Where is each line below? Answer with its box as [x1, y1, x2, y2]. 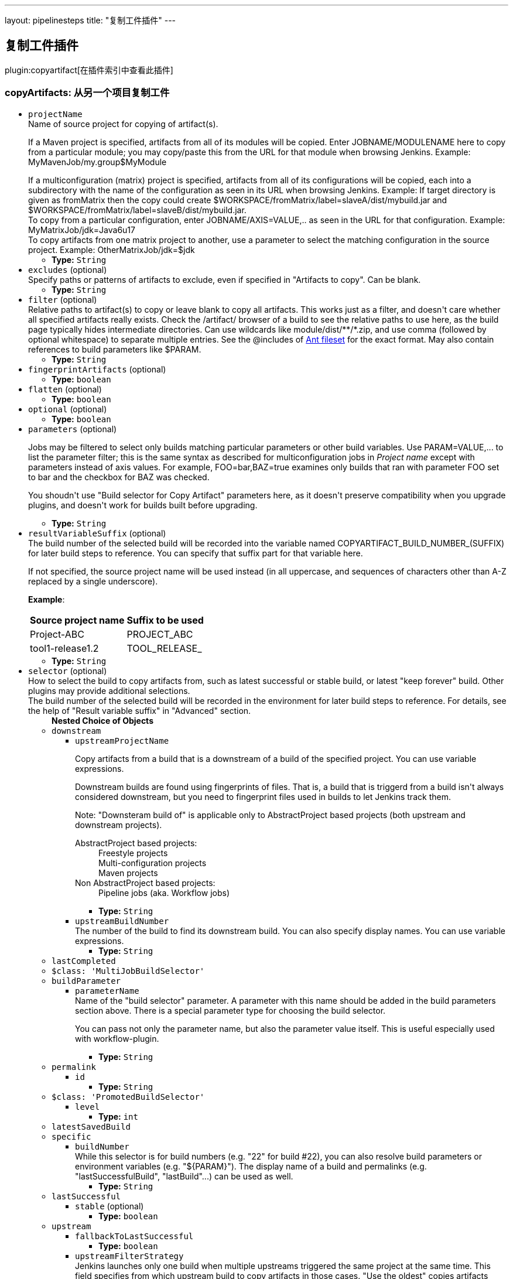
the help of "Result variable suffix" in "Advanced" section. [28, 705, 251, 716]
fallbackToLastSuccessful [75, 1231, 194, 1241]
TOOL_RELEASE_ [126, 642, 202, 654]
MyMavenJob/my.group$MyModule [28, 156, 167, 167]
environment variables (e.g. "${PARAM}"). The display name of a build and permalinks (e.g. [75, 1161, 427, 1171]
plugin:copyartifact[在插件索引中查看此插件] [5, 64, 173, 75]
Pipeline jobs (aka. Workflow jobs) [98, 887, 230, 898]
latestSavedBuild [52, 1121, 131, 1131]
